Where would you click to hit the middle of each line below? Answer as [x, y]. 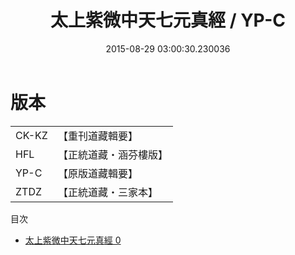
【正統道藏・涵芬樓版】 [112, 154]
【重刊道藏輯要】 [97, 136]
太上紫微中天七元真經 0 [73, 240]
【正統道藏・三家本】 [107, 192]
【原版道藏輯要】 [97, 173]
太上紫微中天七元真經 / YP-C [168, 20]
